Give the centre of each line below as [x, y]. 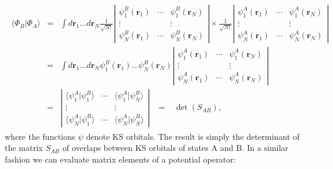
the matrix [24, 148]
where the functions [40, 136]
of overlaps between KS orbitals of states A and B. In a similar [175, 148]
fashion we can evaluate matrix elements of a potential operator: [120, 159]
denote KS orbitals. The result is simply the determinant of [193, 136]
